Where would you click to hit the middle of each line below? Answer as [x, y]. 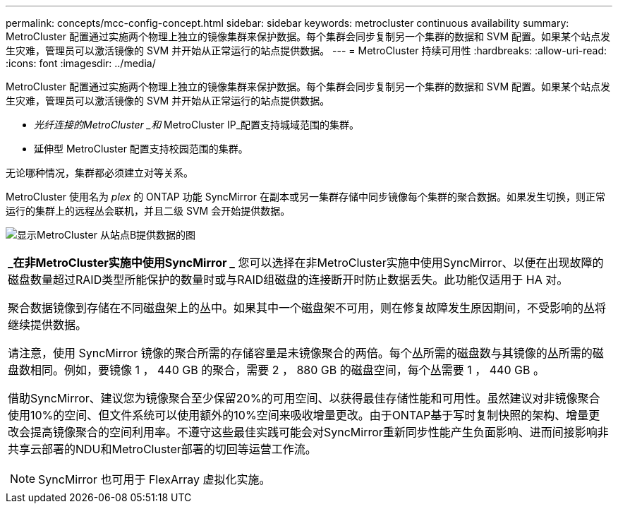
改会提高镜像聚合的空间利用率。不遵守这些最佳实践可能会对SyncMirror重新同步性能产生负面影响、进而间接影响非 [308, 432]
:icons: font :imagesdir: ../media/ [81, 63]
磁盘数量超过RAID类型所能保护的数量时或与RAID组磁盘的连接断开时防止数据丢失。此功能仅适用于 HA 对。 [288, 280]
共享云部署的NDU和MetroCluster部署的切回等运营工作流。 [162, 449]
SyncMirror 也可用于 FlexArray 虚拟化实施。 [154, 479]
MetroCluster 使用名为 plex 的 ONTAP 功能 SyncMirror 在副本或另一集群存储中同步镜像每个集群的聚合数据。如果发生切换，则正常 [305, 197]
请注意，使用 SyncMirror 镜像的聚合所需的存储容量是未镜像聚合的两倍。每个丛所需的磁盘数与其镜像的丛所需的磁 [306, 353]
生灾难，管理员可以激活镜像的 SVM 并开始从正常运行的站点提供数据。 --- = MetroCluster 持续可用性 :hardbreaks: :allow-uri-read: [307, 50]
